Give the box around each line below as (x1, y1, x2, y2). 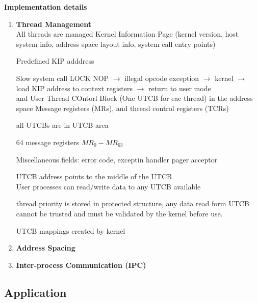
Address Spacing (16, 242, 75, 253)
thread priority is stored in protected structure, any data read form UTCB (16, 198, 249, 209)
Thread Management (16, 18, 91, 29)
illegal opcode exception (124, 72, 199, 83)
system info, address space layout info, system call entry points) (16, 38, 216, 49)
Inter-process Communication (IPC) (16, 259, 146, 270)
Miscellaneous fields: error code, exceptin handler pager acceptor (16, 154, 218, 164)
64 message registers (16, 136, 80, 147)
